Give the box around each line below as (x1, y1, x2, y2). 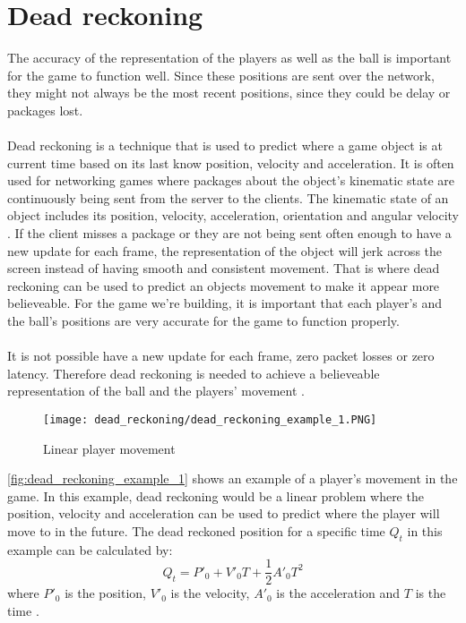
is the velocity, (170, 584, 250, 602)
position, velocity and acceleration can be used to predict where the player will (7, 504, 440, 523)
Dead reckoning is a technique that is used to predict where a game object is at (7, 136, 443, 155)
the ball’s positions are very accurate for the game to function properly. (7, 311, 400, 330)
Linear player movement (43, 439, 176, 457)
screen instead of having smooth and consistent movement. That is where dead (7, 259, 440, 277)
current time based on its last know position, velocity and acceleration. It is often (7, 153, 454, 172)
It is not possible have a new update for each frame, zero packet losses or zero (7, 346, 435, 365)
